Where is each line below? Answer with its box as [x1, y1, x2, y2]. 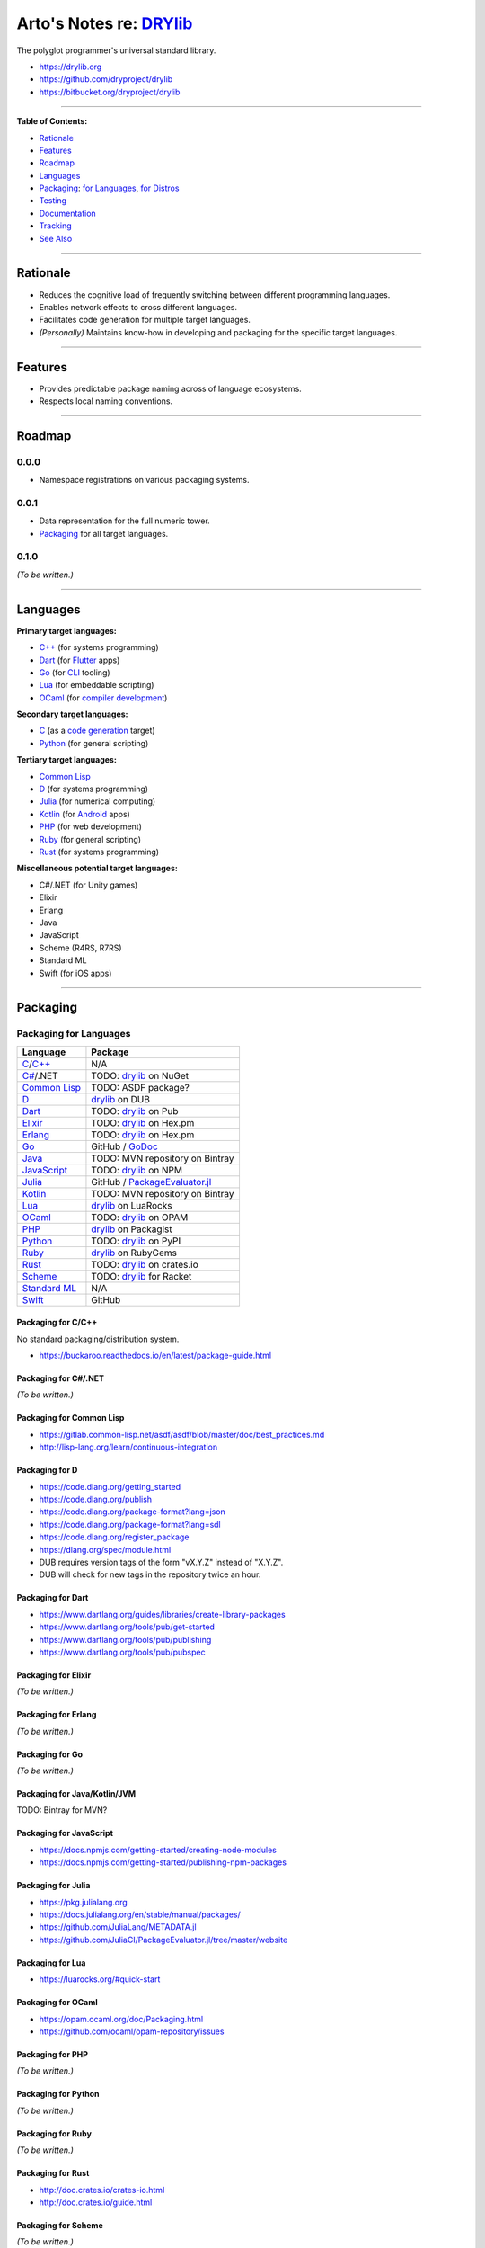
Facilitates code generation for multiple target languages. [39, 315, 251, 326]
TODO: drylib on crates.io [91, 1258, 199, 1271]
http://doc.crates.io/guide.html [39, 2197, 153, 2208]
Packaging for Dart [16, 1592, 89, 1603]
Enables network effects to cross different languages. [39, 301, 238, 312]
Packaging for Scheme [16, 2219, 103, 2230]
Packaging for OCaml [16, 1997, 98, 2008]
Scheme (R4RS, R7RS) [39, 942, 122, 953]
